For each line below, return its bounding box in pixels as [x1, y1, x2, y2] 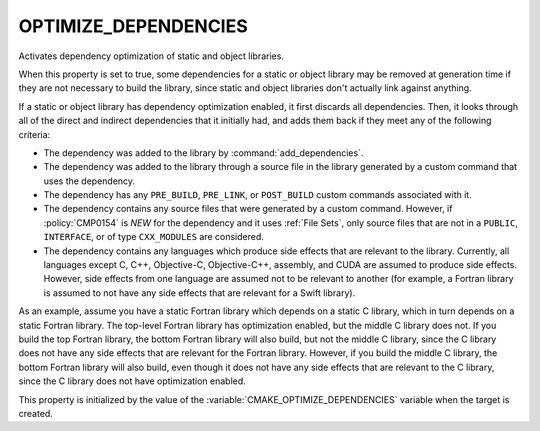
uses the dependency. [43, 175, 135, 187]
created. [18, 407, 54, 419]
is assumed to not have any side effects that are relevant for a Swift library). [43, 286, 356, 299]
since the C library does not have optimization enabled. [18, 375, 247, 387]
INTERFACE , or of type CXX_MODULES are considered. [43, 231, 264, 243]
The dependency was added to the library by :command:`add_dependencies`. [43, 146, 364, 159]
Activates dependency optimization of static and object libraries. [18, 50, 285, 62]
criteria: [18, 128, 51, 140]
